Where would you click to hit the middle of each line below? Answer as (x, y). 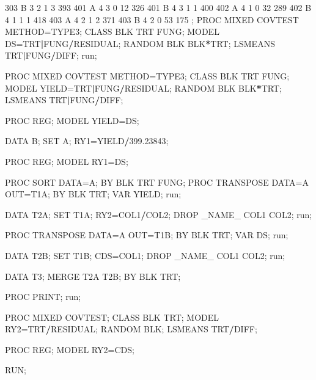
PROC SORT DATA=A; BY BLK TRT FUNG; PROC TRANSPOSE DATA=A (157, 182)
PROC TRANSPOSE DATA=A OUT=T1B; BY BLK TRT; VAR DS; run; (147, 235)
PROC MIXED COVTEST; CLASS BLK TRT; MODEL (112, 317)
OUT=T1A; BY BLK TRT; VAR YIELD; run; (93, 194)
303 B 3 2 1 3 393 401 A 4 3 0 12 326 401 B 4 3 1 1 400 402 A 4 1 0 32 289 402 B (158, 7)
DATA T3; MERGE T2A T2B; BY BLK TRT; (93, 276)
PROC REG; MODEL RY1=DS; (67, 161)
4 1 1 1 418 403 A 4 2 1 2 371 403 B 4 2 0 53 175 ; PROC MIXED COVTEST (152, 19)
